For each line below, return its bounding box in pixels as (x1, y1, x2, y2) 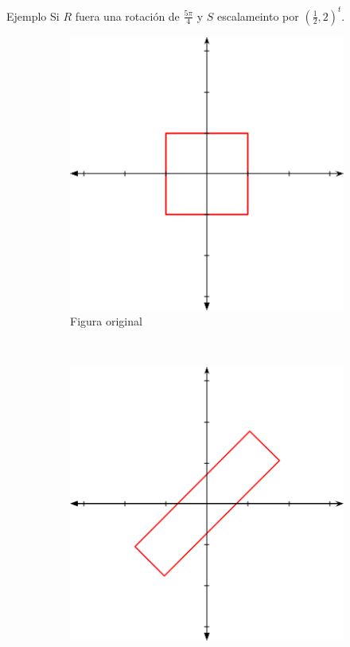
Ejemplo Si (6, 7, 60, 24)
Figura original (70, 313, 142, 329)
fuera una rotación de (75, 7, 180, 24)
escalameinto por (216, 7, 299, 24)
